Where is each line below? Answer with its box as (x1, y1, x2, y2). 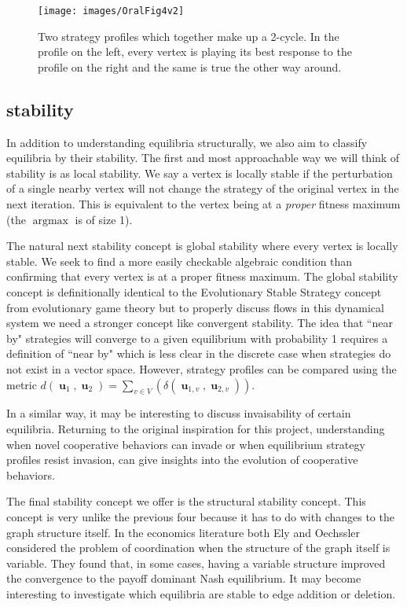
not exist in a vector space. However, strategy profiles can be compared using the (6, 360, 397, 377)
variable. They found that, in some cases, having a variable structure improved (6, 554, 386, 571)
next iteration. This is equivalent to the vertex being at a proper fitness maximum (6, 196, 401, 212)
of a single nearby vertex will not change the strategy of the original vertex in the (6, 180, 399, 197)
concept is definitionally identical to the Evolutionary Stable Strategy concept (6, 283, 382, 300)
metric (6, 376, 37, 392)
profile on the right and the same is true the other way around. (38, 58, 342, 75)
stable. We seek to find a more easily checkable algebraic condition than (6, 252, 353, 269)
